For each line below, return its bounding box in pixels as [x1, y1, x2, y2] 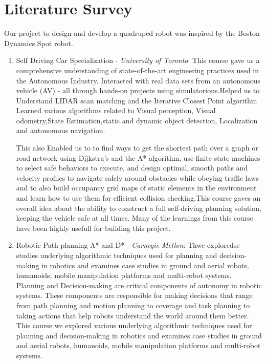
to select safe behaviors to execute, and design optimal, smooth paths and [16, 162, 248, 173]
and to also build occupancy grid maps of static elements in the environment [16, 182, 257, 193]
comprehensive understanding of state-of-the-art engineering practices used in [16, 65, 259, 75]
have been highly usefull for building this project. [16, 222, 171, 233]
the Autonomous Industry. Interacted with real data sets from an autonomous [16, 75, 261, 85]
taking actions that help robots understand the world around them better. [16, 310, 249, 320]
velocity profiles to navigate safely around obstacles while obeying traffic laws [16, 172, 259, 183]
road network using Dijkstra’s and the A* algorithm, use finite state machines [16, 152, 260, 163]
